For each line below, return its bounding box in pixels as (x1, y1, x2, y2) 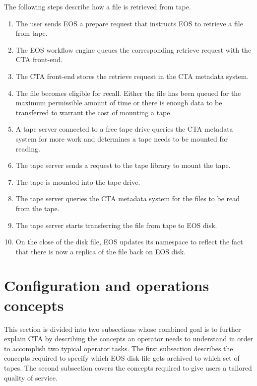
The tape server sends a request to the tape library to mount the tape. (15, 160, 231, 170)
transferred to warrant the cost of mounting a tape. (15, 107, 172, 117)
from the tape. (15, 203, 60, 213)
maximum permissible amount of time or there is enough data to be (15, 97, 222, 108)
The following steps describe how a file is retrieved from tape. (4, 1, 191, 11)
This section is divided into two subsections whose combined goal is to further (4, 323, 241, 334)
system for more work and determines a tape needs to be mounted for (15, 133, 228, 144)
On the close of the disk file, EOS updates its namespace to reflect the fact (15, 236, 243, 247)
